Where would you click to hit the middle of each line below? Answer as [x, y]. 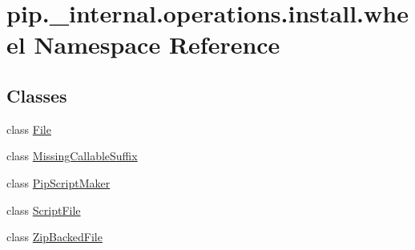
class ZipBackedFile [54, 237]
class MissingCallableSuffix [72, 156]
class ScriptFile [44, 210]
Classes [37, 95]
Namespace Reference [157, 44]
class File [29, 129]
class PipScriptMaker [58, 182]
